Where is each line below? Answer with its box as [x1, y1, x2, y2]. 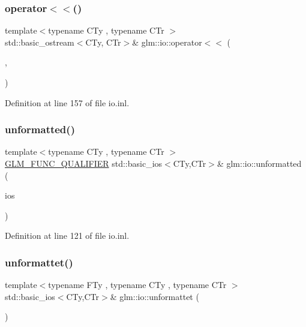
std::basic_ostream [5, 35, 74, 48]
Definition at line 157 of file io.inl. [5, 96, 130, 109]
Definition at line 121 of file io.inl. [5, 229, 130, 242]
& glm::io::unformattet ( [110, 290, 199, 302]
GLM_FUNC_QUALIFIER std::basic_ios [5, 157, 163, 169]
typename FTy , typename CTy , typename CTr [48, 278, 227, 291]
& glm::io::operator [132, 35, 202, 48]
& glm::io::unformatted [217, 157, 302, 169]
